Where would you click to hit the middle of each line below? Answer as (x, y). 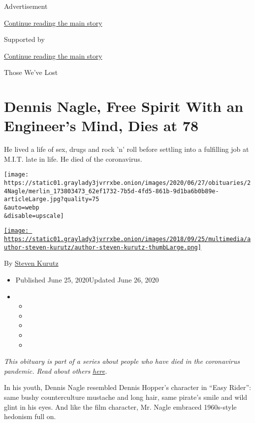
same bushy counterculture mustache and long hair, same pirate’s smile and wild (126, 397)
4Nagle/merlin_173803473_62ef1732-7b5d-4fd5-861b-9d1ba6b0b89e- (112, 191)
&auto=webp (22, 208)
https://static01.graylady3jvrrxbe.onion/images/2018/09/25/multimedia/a (127, 239)
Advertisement (26, 6)
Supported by (24, 39)
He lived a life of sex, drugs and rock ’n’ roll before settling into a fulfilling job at (127, 149)
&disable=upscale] (34, 216)
